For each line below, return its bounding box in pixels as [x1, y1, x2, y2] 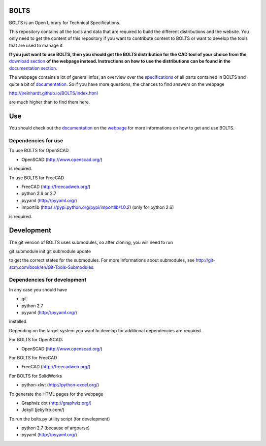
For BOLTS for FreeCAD [9, 354, 58, 360]
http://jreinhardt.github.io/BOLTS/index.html [9, 90, 98, 96]
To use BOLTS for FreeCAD [9, 175, 64, 181]
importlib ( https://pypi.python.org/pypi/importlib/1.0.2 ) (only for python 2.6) [21, 204, 174, 210]
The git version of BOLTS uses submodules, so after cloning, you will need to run [9, 239, 173, 245]
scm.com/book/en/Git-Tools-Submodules [9, 264, 94, 270]
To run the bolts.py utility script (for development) [9, 416, 110, 422]
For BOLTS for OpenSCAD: [9, 337, 64, 343]
